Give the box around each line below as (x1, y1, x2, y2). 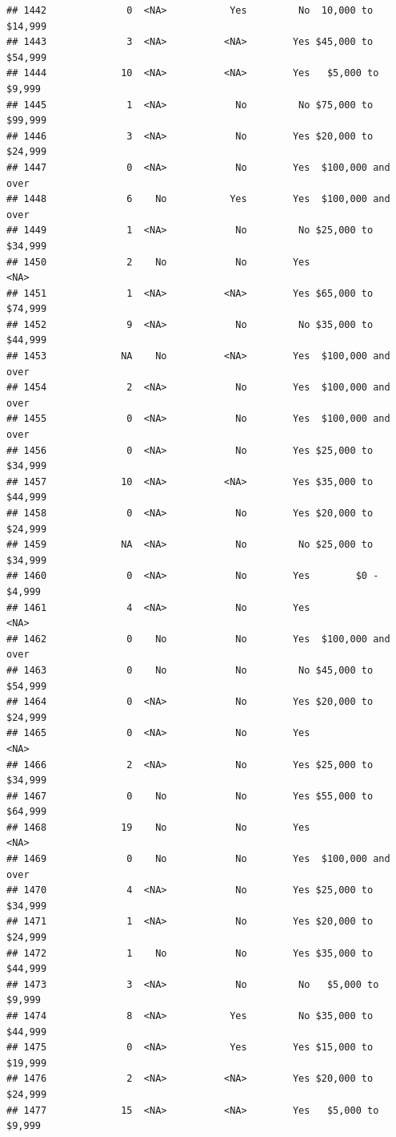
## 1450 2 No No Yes (6, 256, 310, 268)
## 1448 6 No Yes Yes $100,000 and (6, 193, 390, 205)
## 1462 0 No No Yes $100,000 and (6, 633, 390, 645)
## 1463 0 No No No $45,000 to (6, 664, 374, 676)
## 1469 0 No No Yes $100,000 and (6, 853, 390, 865)
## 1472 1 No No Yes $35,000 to (6, 947, 374, 959)
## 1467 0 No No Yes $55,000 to (6, 790, 374, 802)
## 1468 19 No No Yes (6, 821, 310, 833)
